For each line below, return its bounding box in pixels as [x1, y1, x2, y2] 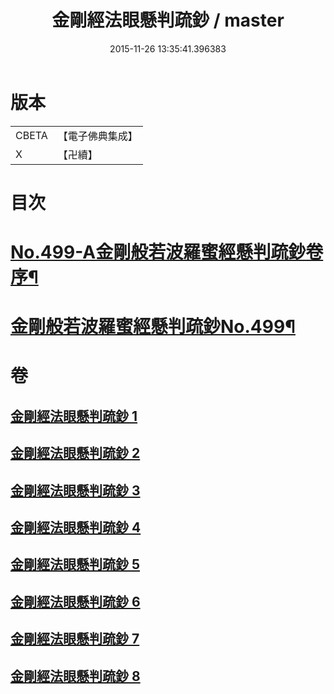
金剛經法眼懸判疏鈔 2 [10, 445, 141, 462]
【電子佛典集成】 [57, 129, 138, 143]
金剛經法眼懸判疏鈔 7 [10, 631, 140, 648]
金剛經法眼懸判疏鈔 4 [10, 519, 142, 536]
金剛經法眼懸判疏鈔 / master [51, 9, 285, 32]
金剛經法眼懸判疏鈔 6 [10, 593, 141, 610]
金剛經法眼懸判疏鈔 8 [10, 667, 141, 685]
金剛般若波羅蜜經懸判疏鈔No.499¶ [10, 316, 296, 338]
